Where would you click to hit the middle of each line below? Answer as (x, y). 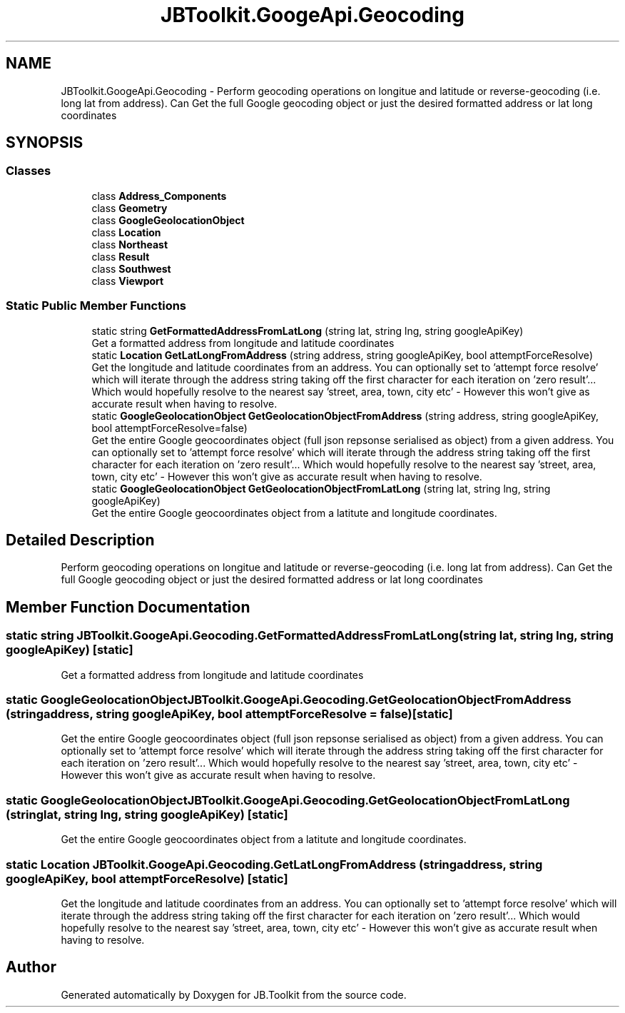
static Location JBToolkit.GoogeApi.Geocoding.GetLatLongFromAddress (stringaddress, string (274, 864)
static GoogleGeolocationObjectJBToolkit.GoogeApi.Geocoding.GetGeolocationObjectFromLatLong (288, 800)
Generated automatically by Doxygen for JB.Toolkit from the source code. (234, 994)
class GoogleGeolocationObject (168, 220)
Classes (29, 171)
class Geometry (129, 208)
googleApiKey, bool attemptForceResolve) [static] (147, 878)
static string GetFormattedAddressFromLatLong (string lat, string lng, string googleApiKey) (308, 331)
